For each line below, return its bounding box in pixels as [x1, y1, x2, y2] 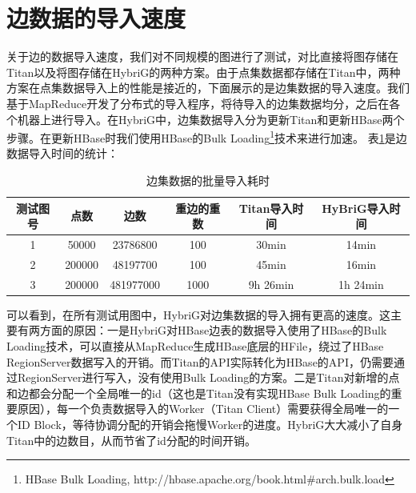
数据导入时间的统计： [6, 145, 118, 162]
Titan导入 [238, 199, 293, 216]
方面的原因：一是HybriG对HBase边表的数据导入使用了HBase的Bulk [39, 322, 387, 339]
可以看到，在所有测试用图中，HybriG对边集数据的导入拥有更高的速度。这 [6, 306, 391, 323]
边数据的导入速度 [6, 2, 186, 34]
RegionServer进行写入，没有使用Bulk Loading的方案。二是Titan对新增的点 [17, 369, 400, 386]
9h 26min [248, 275, 294, 292]
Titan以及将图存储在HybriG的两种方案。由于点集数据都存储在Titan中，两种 [6, 63, 401, 80]
